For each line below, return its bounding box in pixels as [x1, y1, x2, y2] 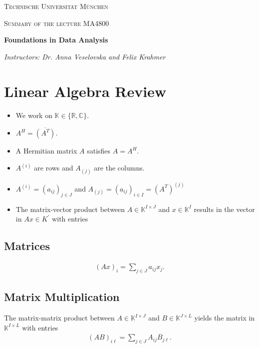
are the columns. [94, 162, 145, 173]
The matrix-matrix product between [4, 312, 115, 323]
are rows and [34, 162, 73, 173]
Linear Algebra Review [4, 80, 167, 101]
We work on [15, 109, 52, 120]
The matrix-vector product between [15, 203, 125, 214]
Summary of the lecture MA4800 [4, 17, 109, 28]
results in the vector [194, 203, 255, 214]
